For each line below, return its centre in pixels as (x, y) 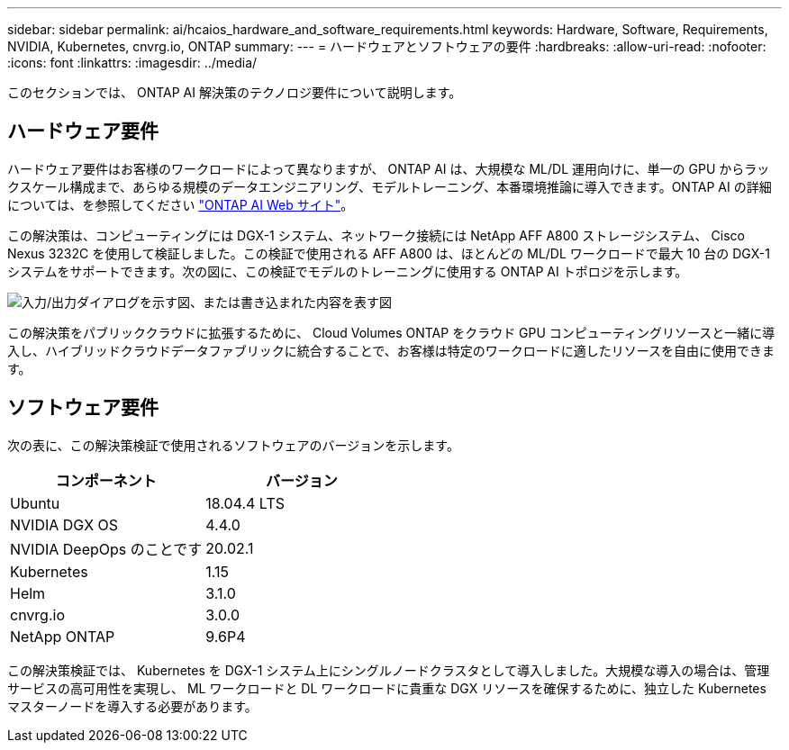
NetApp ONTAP (63, 636)
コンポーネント (106, 480)
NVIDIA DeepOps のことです (106, 549)
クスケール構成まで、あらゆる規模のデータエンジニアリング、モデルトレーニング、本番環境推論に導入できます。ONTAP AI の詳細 (390, 186)
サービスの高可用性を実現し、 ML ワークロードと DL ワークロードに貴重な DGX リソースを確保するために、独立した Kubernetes (387, 688)
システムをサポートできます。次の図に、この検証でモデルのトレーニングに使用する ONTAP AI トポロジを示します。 (348, 271)
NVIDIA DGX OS (64, 524)
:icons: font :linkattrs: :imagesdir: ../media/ (132, 63)
